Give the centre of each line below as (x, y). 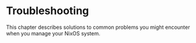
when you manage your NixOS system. (53, 33)
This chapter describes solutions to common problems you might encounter (98, 27)
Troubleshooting (48, 11)
